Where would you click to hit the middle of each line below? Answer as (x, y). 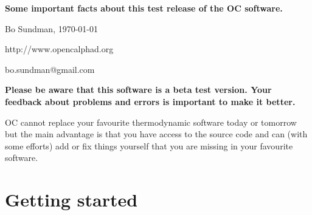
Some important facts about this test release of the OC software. (144, 8)
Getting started (71, 200)
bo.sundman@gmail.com (50, 69)
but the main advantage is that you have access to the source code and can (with (156, 134)
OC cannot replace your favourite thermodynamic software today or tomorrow (151, 122)
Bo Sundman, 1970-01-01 (52, 28)
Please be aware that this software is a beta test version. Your (138, 90)
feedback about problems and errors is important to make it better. (150, 101)
